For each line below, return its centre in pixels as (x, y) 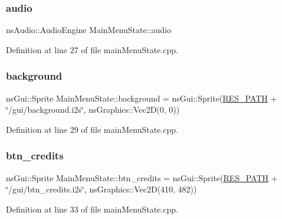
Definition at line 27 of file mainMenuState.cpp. (92, 49)
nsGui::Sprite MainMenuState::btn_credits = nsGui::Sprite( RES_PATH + (142, 177)
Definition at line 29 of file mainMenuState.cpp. (92, 129)
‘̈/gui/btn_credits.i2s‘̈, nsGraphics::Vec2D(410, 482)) (101, 189)
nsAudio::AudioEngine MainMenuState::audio (88, 30)
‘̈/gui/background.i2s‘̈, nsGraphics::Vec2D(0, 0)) (93, 109)
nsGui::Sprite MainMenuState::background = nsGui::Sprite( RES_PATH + (142, 98)
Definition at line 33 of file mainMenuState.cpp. (92, 209)
